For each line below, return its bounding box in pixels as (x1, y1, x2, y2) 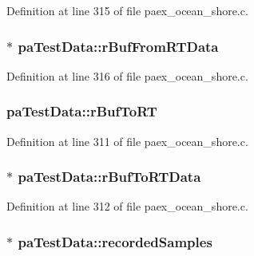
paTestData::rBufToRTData (18, 167, 201, 187)
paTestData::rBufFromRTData (18, 36, 219, 56)
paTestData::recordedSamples (18, 231, 212, 251)
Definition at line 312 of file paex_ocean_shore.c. (6, 198, 248, 215)
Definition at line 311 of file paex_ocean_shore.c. (6, 132, 248, 149)
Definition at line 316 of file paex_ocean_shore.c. (6, 67, 248, 84)
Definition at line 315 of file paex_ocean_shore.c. (6, 2, 248, 18)
